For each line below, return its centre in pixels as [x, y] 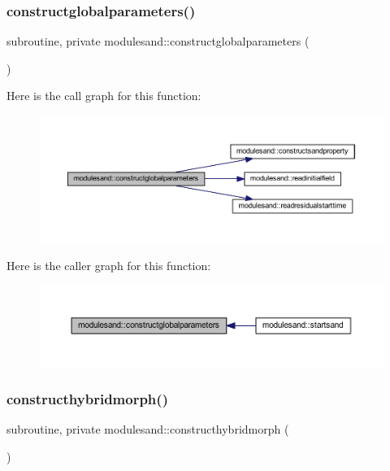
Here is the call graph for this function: [104, 96]
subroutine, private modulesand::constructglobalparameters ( [158, 41]
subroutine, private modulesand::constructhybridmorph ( [148, 428]
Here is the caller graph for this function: [109, 265]
